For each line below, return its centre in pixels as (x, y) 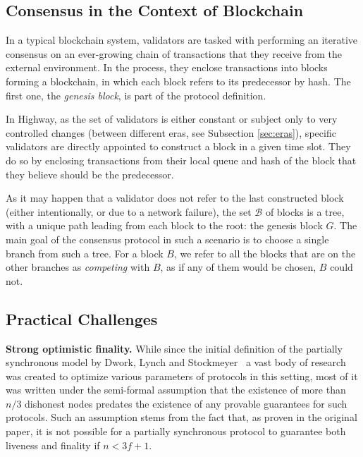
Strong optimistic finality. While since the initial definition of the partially (174, 348)
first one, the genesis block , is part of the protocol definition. (136, 95)
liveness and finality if (53, 445)
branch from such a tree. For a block (85, 253)
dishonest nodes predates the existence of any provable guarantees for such (186, 403)
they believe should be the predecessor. (90, 174)
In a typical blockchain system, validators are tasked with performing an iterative (182, 40)
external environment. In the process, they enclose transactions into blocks (167, 67)
